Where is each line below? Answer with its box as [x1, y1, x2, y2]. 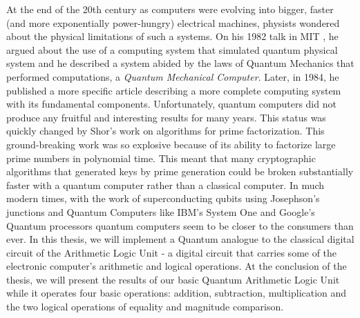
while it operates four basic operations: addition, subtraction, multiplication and [6, 286, 347, 300]
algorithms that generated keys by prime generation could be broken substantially [6, 164, 354, 179]
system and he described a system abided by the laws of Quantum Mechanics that [6, 56, 354, 70]
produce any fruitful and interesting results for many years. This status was [6, 110, 326, 124]
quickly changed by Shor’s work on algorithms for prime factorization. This [6, 123, 325, 138]
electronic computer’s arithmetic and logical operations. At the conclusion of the [6, 259, 347, 273]
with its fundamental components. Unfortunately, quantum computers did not [6, 97, 337, 111]
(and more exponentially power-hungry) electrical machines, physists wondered [6, 15, 340, 30]
